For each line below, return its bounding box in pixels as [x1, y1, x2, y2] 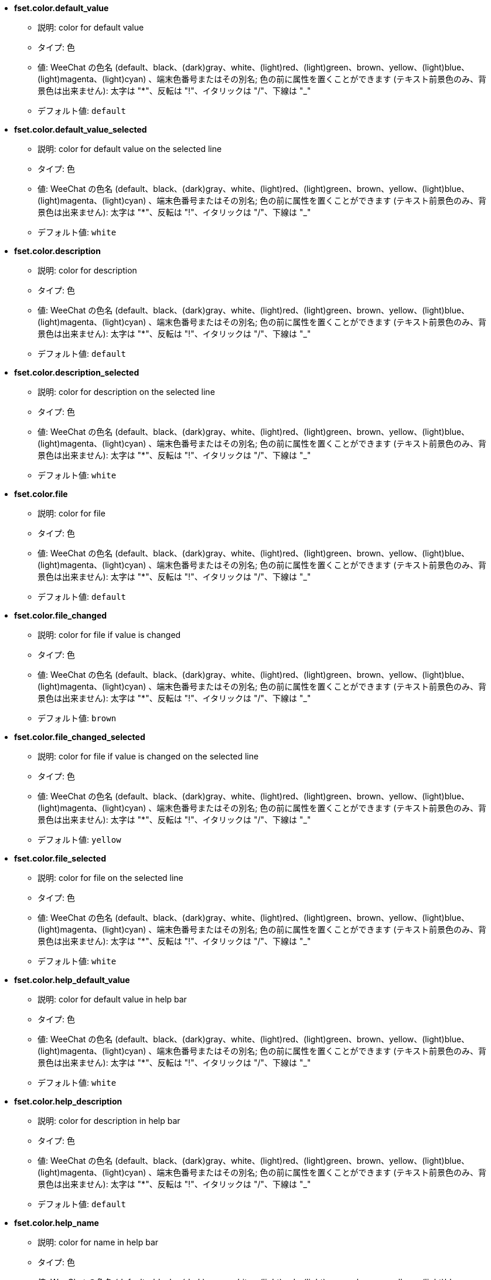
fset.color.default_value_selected [14, 124, 147, 134]
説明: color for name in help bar [37, 1237, 159, 1247]
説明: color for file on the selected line [37, 873, 183, 883]
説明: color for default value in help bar [37, 994, 187, 1004]
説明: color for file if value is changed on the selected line [37, 751, 259, 761]
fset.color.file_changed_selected [14, 732, 145, 742]
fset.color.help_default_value [14, 975, 130, 985]
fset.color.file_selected [14, 853, 106, 863]
